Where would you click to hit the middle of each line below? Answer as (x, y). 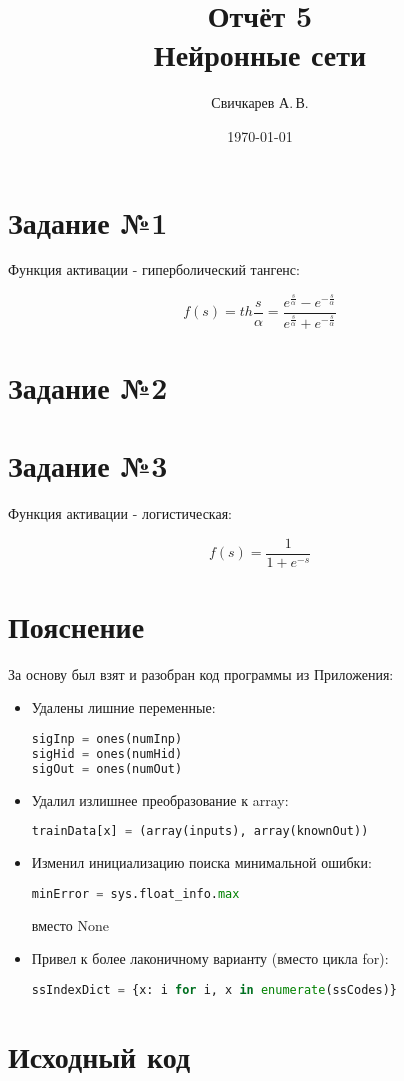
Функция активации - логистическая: (120, 513)
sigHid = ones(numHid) (107, 753)
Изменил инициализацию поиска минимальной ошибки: (201, 862)
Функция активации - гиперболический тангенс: (154, 269)
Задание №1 (88, 221)
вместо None (70, 924)
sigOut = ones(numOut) (107, 768)
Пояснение (76, 625)
